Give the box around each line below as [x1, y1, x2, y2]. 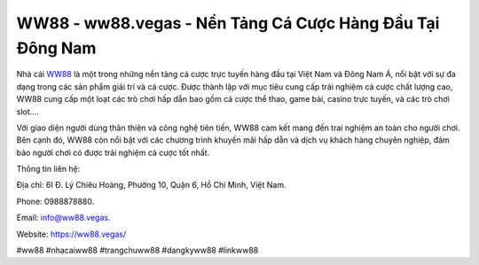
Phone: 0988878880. [16, 196, 95, 207]
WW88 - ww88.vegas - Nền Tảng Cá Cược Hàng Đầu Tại [16, 13, 440, 33]
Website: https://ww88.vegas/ [16, 229, 127, 239]
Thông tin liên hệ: [16, 164, 81, 175]
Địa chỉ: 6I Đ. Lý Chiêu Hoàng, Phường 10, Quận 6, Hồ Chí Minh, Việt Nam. [16, 180, 287, 191]
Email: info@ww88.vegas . [16, 213, 111, 223]
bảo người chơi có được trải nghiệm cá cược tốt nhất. [16, 147, 210, 158]
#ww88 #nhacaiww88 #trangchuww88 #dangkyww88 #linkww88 [16, 245, 259, 256]
